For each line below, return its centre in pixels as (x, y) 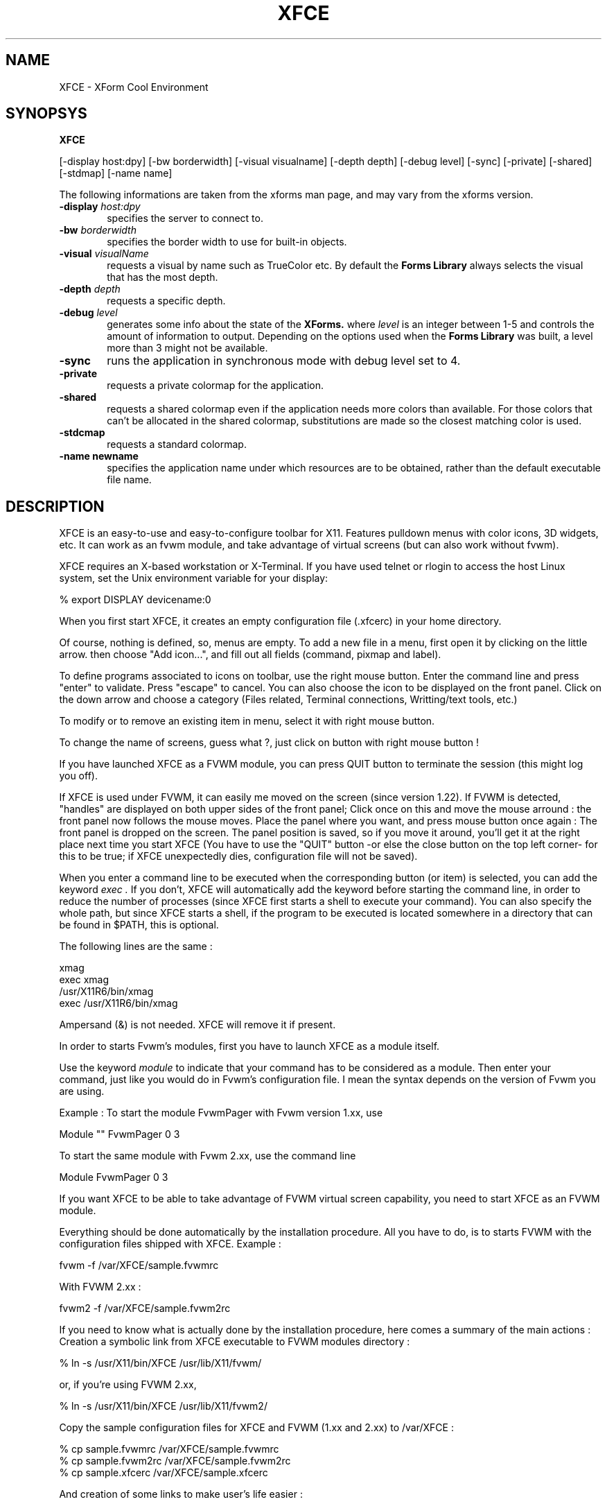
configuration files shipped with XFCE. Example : (170, 1244)
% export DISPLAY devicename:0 (135, 600)
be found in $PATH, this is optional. (139, 925)
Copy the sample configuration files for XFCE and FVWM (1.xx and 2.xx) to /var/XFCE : (256, 1428)
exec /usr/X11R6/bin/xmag (118, 1003)
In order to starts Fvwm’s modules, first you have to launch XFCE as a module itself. (249, 1046)
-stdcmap (82, 433)
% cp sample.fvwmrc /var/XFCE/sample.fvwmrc (169, 1449)
